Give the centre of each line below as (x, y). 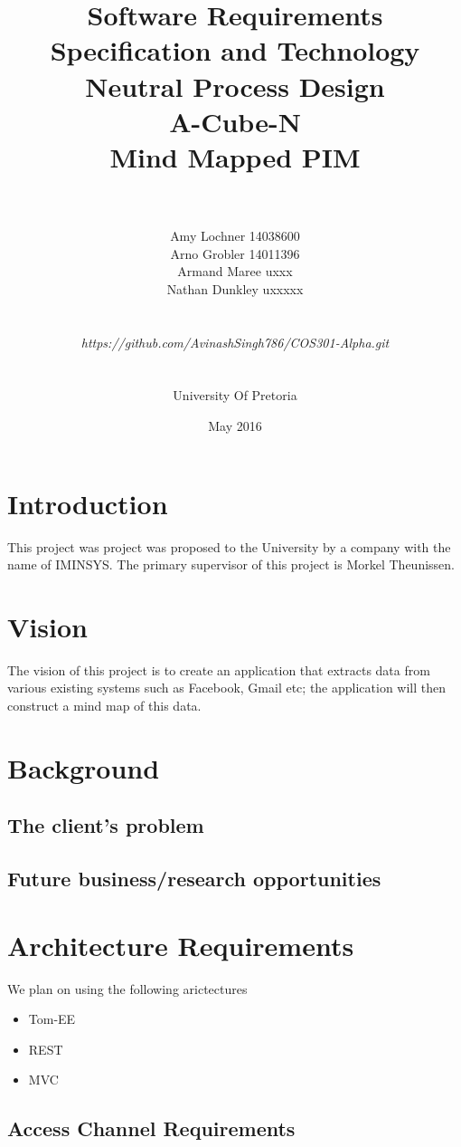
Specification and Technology (235, 50)
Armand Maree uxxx (235, 271)
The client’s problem (106, 825)
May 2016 (235, 425)
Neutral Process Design (235, 86)
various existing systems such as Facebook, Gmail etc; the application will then (227, 688)
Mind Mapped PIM (235, 156)
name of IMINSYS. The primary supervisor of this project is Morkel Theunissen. (231, 564)
